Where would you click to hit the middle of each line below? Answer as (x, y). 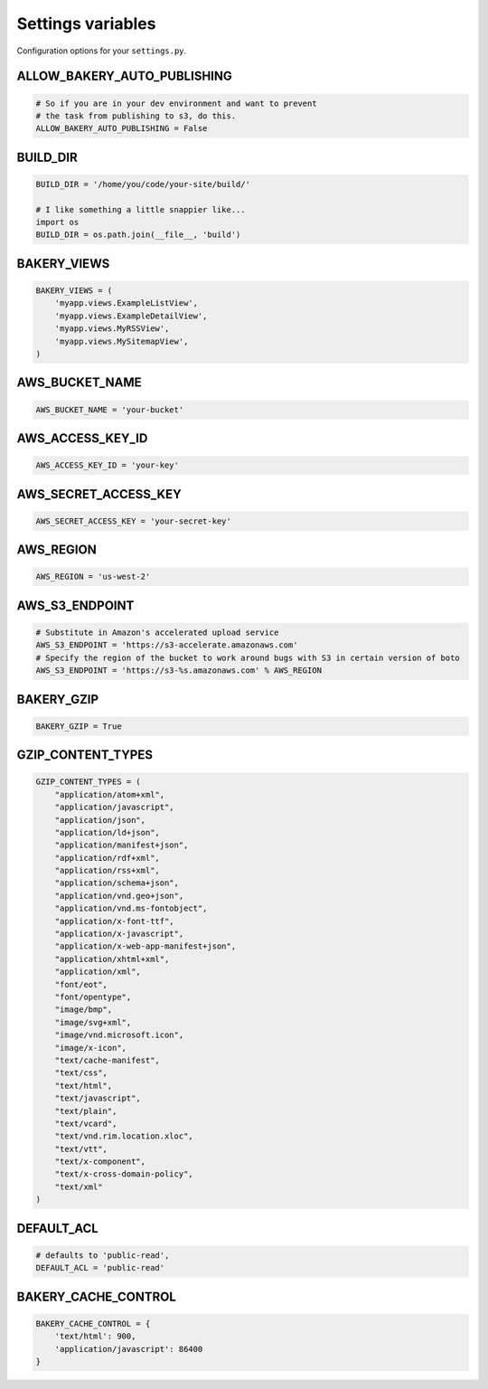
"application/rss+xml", (107, 871)
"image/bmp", (84, 1010)
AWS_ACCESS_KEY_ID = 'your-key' (108, 465)
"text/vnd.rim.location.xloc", (124, 1136)
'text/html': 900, (95, 1337)
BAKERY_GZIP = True (79, 726)
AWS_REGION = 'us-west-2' (93, 577)
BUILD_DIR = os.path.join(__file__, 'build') (138, 235)
